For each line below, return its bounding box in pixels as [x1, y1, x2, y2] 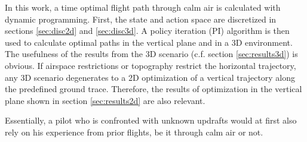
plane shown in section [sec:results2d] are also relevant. [5, 94, 205, 106]
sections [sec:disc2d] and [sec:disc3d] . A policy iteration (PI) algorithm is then [5, 24, 290, 37]
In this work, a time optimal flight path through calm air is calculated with [5, 1, 281, 13]
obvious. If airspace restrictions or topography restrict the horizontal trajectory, [5, 59, 296, 71]
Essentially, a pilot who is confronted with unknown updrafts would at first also [5, 114, 297, 127]
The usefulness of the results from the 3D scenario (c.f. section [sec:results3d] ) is [5, 48, 298, 60]
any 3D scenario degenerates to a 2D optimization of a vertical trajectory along [5, 71, 296, 83]
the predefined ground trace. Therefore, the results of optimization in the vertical [5, 83, 302, 95]
